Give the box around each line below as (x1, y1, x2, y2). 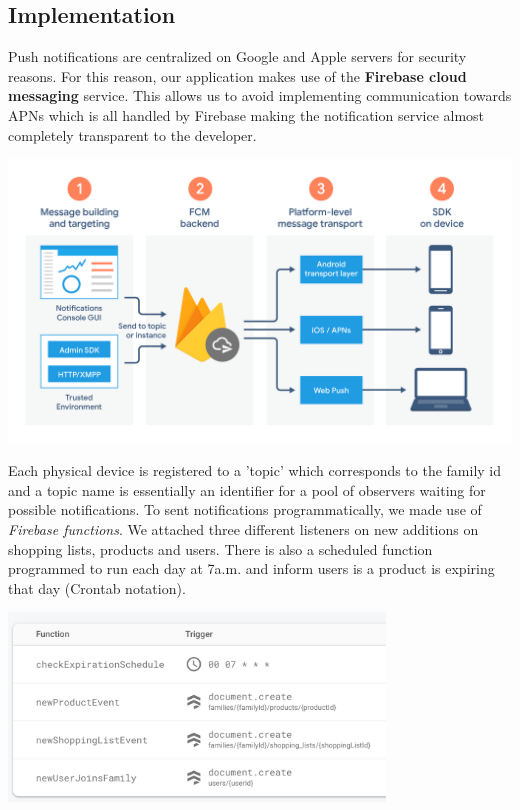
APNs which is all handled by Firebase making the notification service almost (8, 104, 485, 125)
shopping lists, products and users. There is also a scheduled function (8, 538, 433, 559)
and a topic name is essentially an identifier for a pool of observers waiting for (8, 479, 486, 500)
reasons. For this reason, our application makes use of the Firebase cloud (8, 65, 467, 86)
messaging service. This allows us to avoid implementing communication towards (8, 85, 512, 106)
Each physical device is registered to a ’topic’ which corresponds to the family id (8, 460, 502, 481)
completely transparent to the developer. (8, 124, 257, 145)
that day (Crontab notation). (8, 577, 186, 598)
